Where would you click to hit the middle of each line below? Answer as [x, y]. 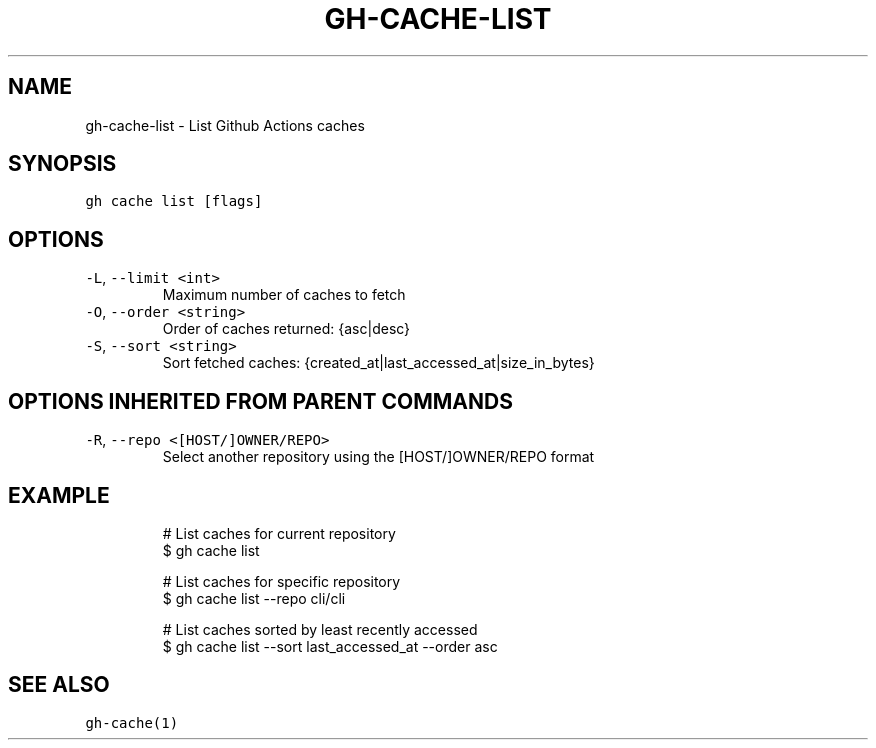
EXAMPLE [59, 495]
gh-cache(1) [132, 722]
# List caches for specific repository [281, 581]
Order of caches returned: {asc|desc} [286, 329]
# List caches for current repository [279, 533]
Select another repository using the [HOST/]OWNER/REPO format [378, 457]
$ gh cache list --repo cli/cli [254, 598]
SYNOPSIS [62, 164]
